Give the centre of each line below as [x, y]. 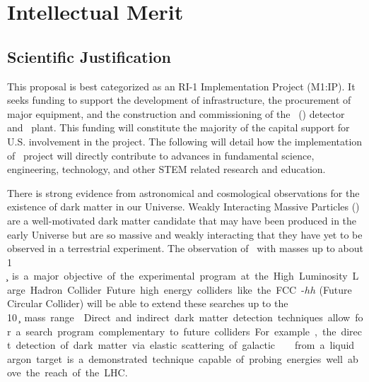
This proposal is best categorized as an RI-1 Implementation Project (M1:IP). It [181, 86]
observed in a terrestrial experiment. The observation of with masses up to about [185, 248]
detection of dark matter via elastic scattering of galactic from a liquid [185, 345]
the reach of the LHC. [77, 372]
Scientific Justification [89, 56]
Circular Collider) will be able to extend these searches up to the [148, 303]
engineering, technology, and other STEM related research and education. [166, 169]
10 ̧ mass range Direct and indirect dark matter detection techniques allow [179, 317]
